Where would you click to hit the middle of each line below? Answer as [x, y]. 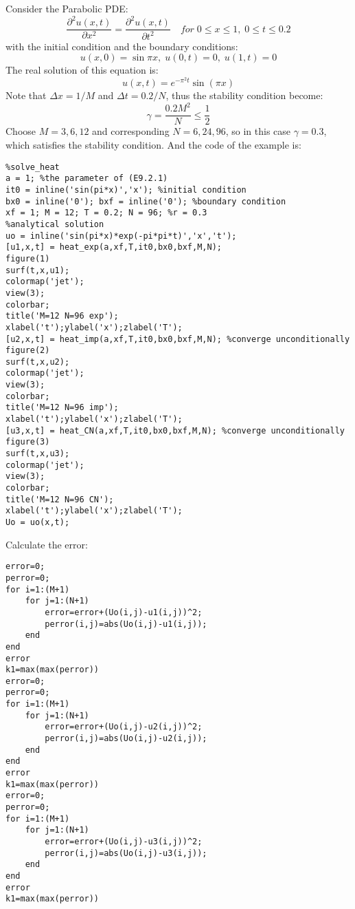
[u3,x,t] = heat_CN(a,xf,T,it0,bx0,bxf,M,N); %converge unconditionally [175, 430]
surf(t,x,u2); [38, 362]
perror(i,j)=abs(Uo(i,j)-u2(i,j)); [126, 739]
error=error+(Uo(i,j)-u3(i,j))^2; [124, 842]
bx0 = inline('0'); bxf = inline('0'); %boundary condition [146, 201]
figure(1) [28, 258]
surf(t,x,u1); [38, 270]
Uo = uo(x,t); [38, 522]
